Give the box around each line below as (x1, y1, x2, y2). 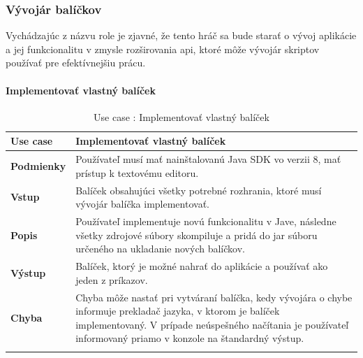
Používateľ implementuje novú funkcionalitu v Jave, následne (75, 214, 336, 229)
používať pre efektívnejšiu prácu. (6, 55, 146, 70)
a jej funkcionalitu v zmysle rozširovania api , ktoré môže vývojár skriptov (6, 41, 320, 56)
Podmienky (10, 159, 66, 173)
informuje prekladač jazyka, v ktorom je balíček (75, 303, 280, 318)
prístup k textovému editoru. (75, 165, 199, 180)
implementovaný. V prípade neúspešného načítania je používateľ (75, 317, 349, 331)
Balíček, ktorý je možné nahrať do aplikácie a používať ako (75, 259, 328, 273)
